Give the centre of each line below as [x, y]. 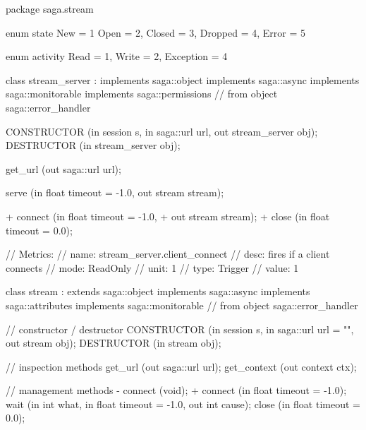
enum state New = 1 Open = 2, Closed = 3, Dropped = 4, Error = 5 [155, 32]
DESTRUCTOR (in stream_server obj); [93, 145]
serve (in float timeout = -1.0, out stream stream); [115, 192]
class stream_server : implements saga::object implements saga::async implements [183, 79]
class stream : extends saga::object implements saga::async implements [158, 291]
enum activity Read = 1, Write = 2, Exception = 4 [117, 56]
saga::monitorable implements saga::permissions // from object [142, 94]
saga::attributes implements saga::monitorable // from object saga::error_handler [182, 305]
